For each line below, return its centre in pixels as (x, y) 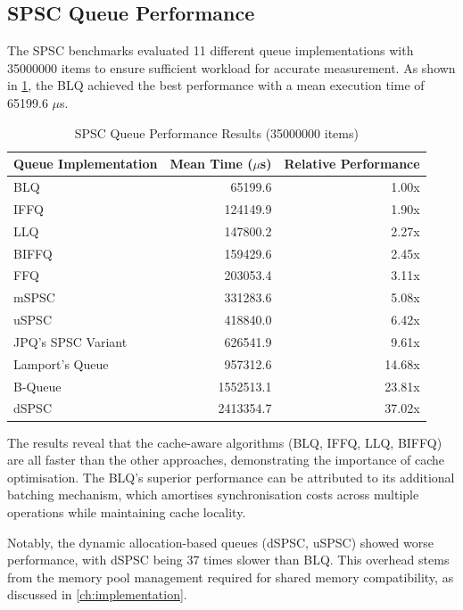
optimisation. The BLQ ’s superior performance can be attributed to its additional (231, 477)
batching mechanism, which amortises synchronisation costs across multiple (213, 495)
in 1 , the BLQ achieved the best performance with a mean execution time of (216, 85)
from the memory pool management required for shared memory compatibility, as (231, 577)
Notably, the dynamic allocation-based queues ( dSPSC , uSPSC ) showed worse (220, 542)
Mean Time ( (211, 164)
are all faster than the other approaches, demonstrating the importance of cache (226, 460)
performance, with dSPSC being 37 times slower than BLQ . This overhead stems (228, 560)
